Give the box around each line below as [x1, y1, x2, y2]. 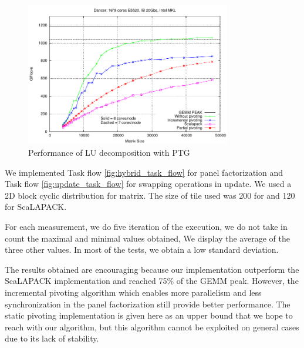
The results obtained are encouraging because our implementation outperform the [5, 263, 299, 275]
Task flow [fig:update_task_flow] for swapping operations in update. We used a [5, 178, 292, 190]
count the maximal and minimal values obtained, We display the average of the [5, 232, 290, 244]
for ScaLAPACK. [5, 200, 67, 213]
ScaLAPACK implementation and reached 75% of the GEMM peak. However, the [5, 275, 299, 287]
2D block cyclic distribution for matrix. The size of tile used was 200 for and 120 [5, 189, 295, 201]
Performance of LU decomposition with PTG [28, 146, 190, 159]
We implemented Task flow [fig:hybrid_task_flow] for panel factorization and [5, 166, 283, 178]
